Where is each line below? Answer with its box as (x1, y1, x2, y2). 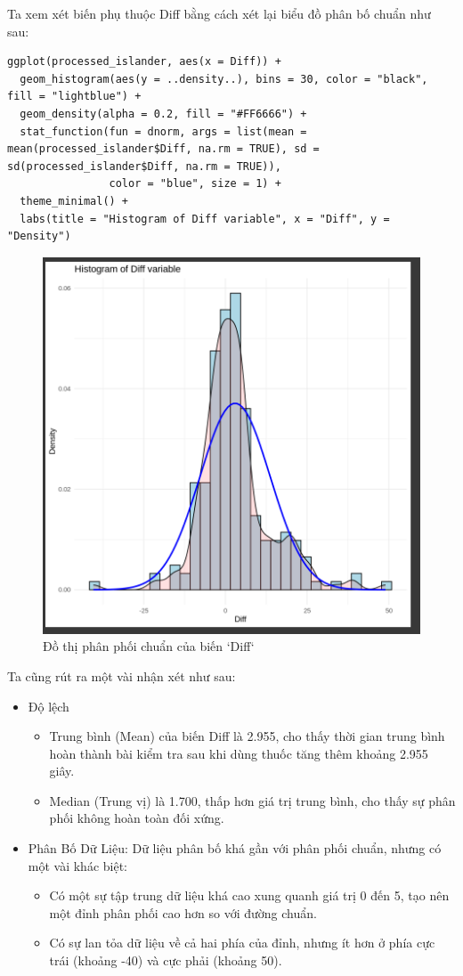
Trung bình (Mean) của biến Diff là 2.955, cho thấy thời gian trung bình (49, 727, 445, 745)
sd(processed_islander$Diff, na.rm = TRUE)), (7, 159, 281, 173)
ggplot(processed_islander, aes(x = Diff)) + (7, 55, 281, 69)
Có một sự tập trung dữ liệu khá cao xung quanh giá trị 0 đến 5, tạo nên (49, 886, 450, 905)
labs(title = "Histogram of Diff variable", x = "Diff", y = (20, 212, 390, 225)
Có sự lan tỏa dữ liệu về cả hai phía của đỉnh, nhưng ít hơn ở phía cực (49, 933, 435, 952)
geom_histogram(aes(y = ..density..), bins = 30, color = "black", (20, 72, 428, 85)
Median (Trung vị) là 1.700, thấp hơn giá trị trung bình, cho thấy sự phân (49, 791, 456, 809)
